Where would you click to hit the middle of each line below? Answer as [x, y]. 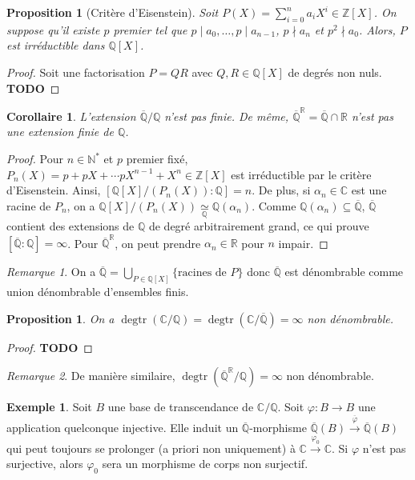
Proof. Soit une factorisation [76, 72]
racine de [29, 205]
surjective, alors [45, 464]
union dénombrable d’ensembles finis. [98, 292]
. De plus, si [281, 190]
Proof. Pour [35, 159]
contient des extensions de [71, 226]
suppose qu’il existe [53, 29]
